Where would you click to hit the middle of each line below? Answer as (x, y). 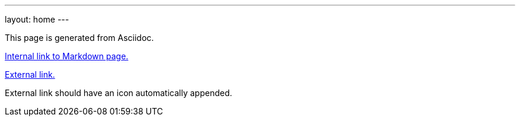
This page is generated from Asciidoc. (80, 38)
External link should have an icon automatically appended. (118, 93)
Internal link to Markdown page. (67, 56)
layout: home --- (37, 19)
